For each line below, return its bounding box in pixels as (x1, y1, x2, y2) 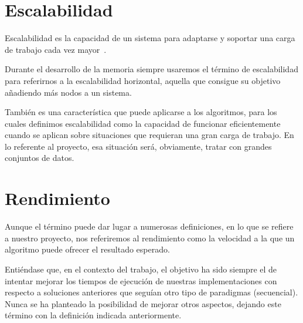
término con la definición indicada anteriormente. (5, 309, 182, 321)
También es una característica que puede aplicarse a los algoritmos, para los (5, 106, 277, 118)
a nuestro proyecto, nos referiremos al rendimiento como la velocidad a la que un (5, 231, 295, 244)
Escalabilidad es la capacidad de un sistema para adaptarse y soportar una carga (5, 32, 295, 44)
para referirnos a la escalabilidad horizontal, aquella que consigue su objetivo (5, 74, 281, 86)
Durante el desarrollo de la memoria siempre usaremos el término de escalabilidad (5, 63, 298, 75)
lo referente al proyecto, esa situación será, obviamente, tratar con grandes (5, 140, 272, 152)
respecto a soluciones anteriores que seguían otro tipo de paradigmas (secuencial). (5, 286, 298, 298)
